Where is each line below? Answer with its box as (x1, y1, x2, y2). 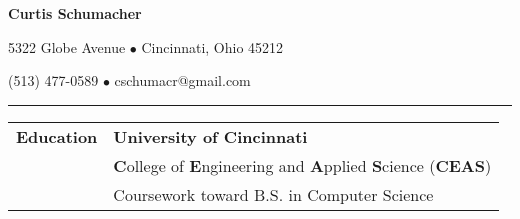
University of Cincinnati (113, 124, 308, 148)
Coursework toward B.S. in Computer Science (113, 182, 434, 206)
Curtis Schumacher (8, 3, 142, 23)
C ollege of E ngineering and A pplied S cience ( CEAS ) (113, 153, 492, 177)
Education (16, 124, 98, 148)
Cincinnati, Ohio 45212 (141, 36, 284, 57)
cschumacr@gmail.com (114, 70, 251, 91)
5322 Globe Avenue (8, 36, 126, 57)
